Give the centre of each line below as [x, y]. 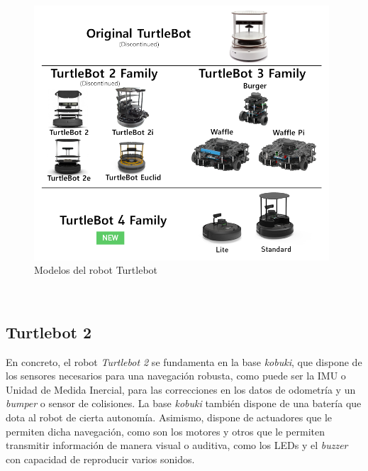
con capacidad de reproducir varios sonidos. [100, 459]
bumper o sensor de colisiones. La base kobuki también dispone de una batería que [184, 403]
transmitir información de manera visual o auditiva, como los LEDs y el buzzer [177, 445]
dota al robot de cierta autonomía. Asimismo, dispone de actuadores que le [169, 417]
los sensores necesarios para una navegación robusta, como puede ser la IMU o [176, 376]
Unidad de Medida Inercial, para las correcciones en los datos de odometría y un [181, 389]
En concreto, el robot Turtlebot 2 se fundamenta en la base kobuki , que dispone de [184, 361]
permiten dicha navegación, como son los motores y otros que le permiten [165, 431]
